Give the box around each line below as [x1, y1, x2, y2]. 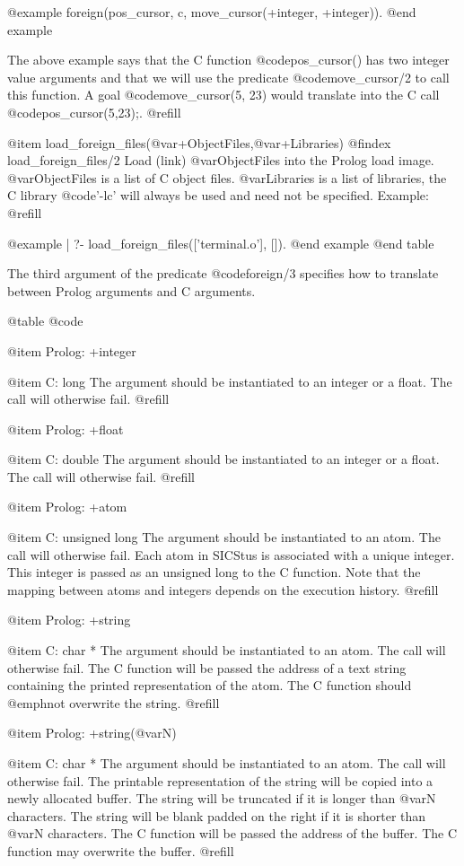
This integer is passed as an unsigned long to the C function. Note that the [7, 563, 421, 582]
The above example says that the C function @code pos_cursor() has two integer [7, 50, 450, 69]
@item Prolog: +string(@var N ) [7, 723, 177, 742]
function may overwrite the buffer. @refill [7, 841, 234, 860]
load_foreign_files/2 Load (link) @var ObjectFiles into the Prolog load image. [7, 151, 434, 170]
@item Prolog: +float [7, 419, 124, 438]
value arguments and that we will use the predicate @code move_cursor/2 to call [7, 67, 450, 86]
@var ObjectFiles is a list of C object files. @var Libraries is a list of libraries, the [7, 168, 447, 187]
